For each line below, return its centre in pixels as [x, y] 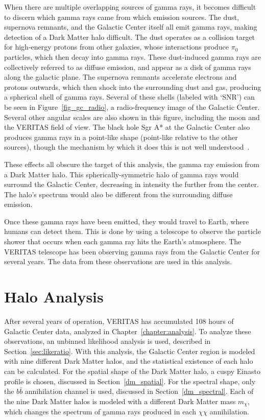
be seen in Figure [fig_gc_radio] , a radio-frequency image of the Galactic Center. [132, 107]
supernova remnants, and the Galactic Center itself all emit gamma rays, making [131, 27]
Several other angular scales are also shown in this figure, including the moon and [132, 117]
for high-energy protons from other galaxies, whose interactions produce [117, 47]
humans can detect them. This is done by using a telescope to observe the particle [132, 231]
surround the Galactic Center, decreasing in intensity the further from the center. [131, 184]
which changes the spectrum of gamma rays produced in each [100, 412]
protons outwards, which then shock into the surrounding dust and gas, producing [133, 87]
